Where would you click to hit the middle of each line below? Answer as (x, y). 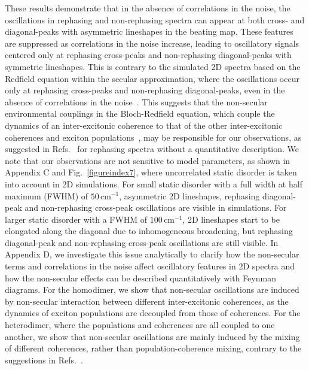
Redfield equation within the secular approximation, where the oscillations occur (152, 78)
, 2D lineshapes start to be (231, 219)
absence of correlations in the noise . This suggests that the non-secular (136, 101)
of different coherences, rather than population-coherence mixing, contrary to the (153, 348)
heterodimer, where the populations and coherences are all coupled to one (140, 325)
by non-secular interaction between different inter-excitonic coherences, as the (147, 301)
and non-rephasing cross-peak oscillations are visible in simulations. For (156, 207)
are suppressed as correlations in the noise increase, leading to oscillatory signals (152, 43)
